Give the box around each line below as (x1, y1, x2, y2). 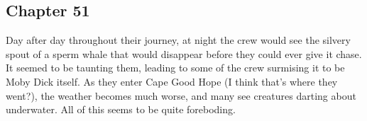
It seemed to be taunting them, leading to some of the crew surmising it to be (6, 60, 345, 75)
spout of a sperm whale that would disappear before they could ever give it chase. (6, 46, 362, 61)
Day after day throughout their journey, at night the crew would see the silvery (6, 33, 351, 47)
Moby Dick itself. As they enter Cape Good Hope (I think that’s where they (6, 74, 338, 88)
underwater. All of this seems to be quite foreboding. (6, 102, 236, 117)
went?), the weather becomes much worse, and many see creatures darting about (6, 88, 356, 103)
